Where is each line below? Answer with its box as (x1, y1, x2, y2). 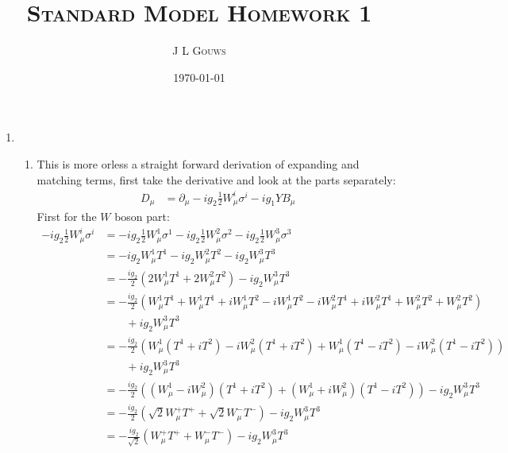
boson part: (114, 208, 170, 225)
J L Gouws (172, 42, 226, 59)
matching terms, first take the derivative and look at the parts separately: (37, 171, 396, 188)
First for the (37, 208, 97, 225)
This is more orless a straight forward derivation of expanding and (37, 155, 360, 172)
